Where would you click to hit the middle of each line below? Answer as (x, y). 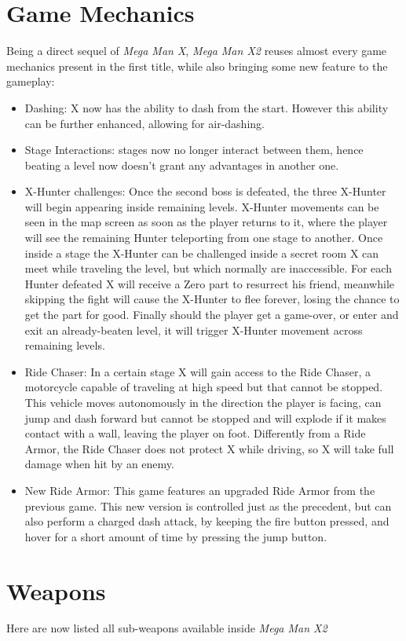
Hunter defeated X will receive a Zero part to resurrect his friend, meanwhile (210, 283)
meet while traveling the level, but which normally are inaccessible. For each (208, 268)
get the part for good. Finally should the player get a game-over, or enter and (212, 315)
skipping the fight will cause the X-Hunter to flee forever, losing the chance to (212, 299)
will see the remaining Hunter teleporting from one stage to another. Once (204, 238)
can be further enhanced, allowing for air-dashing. (144, 123)
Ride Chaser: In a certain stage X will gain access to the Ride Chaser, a (198, 371)
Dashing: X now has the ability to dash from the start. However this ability (207, 107)
